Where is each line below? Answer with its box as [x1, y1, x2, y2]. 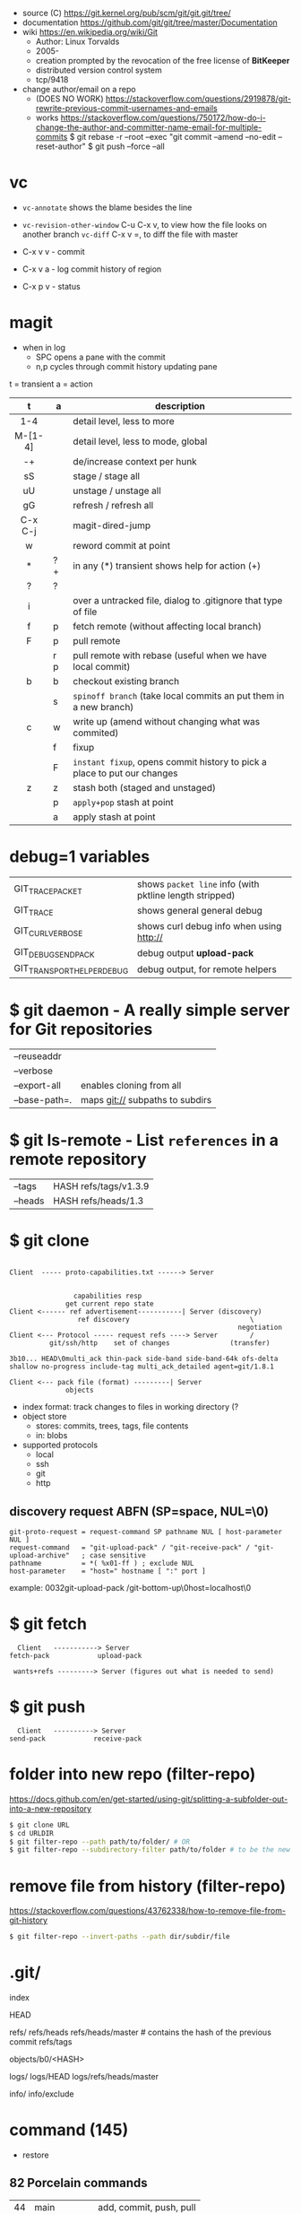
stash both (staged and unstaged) [73, 781, 217, 794]
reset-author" [35, 141, 87, 152]
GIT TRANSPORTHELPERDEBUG [13, 962, 129, 977]
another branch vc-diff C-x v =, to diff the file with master [21, 229, 239, 239]
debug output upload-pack [137, 946, 254, 959]
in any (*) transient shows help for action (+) [73, 560, 262, 572]
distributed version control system [35, 65, 163, 75]
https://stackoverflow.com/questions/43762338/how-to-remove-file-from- [9, 1906, 287, 1916]
